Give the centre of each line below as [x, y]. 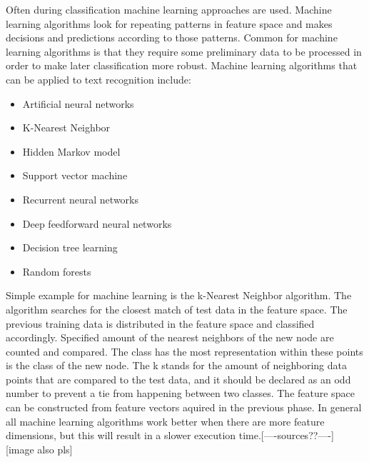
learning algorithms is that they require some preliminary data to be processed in [184, 51]
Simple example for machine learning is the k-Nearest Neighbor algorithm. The [179, 295]
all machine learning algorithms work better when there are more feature [165, 421]
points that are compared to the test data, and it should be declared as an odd [178, 379]
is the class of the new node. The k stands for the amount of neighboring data [177, 365]
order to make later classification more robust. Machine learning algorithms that [182, 65]
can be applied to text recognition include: [98, 79]
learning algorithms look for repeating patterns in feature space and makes [169, 23]
